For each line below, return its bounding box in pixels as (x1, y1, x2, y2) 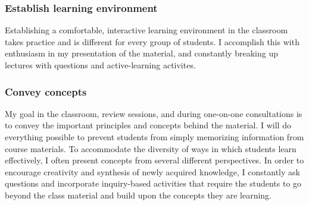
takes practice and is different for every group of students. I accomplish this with (5, 35, 299, 48)
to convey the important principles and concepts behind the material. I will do (5, 119, 291, 131)
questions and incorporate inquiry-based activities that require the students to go (5, 177, 302, 190)
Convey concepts (5, 84, 87, 99)
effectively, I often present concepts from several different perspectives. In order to (5, 154, 304, 166)
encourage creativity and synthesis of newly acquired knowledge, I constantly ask (5, 165, 300, 178)
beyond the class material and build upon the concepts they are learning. (5, 188, 271, 201)
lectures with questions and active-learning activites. (5, 59, 196, 71)
